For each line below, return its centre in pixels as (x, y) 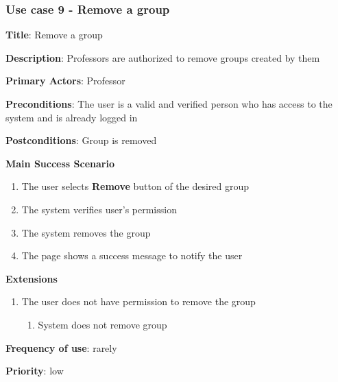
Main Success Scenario (60, 163)
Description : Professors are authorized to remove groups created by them (163, 57)
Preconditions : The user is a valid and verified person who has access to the (169, 104)
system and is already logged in (72, 117)
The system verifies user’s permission (99, 209)
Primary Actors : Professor (65, 81)
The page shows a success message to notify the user (132, 255)
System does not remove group (102, 324)
